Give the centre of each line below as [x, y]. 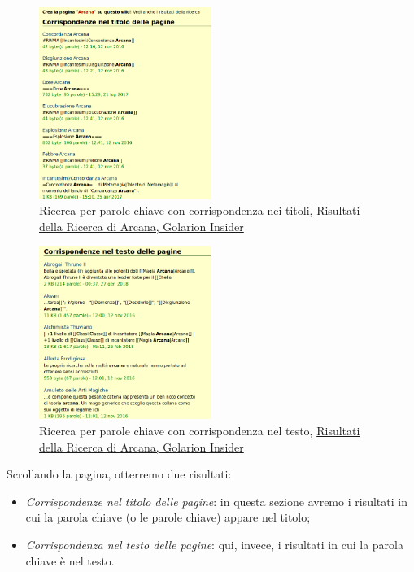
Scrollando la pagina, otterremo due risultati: [119, 474]
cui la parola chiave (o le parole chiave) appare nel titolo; [168, 517]
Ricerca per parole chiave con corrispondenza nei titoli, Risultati [200, 210]
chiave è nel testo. [70, 560]
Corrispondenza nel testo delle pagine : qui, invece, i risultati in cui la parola [214, 544]
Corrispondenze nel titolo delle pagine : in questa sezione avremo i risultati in [216, 501]
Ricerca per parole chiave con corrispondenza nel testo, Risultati [200, 430]
